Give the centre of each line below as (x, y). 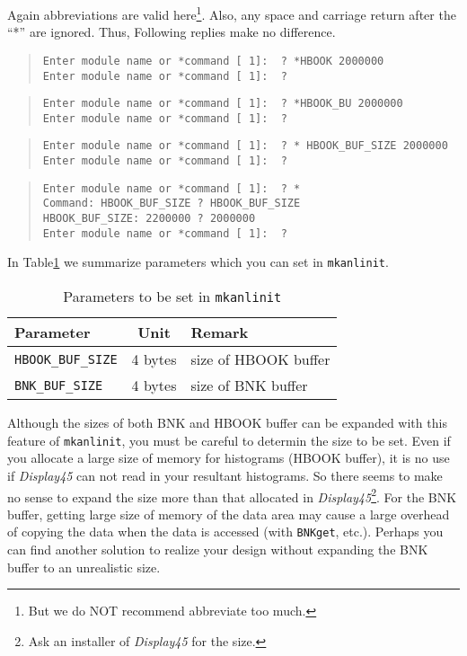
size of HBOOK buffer (260, 359)
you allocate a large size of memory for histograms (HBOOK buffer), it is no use (229, 458)
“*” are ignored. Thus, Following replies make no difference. (172, 32)
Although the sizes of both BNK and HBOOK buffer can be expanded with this (227, 423)
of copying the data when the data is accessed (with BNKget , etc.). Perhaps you (225, 532)
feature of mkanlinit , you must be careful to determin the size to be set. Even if (229, 440)
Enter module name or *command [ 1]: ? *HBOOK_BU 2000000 (223, 104)
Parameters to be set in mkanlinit (172, 297)
